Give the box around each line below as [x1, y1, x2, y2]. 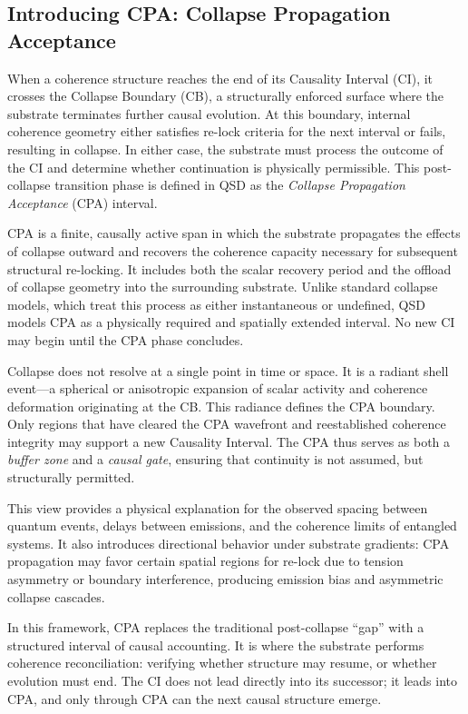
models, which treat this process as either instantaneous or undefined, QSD [7, 294, 425, 313]
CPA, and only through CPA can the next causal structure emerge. [7, 689, 382, 708]
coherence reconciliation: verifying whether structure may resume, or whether [7, 653, 437, 672]
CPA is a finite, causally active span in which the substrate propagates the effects [7, 223, 461, 243]
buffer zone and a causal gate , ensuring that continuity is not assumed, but [7, 450, 424, 469]
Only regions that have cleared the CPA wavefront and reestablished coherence [7, 414, 446, 433]
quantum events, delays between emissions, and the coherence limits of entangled [7, 516, 457, 535]
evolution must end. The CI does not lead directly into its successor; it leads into [7, 671, 458, 689]
